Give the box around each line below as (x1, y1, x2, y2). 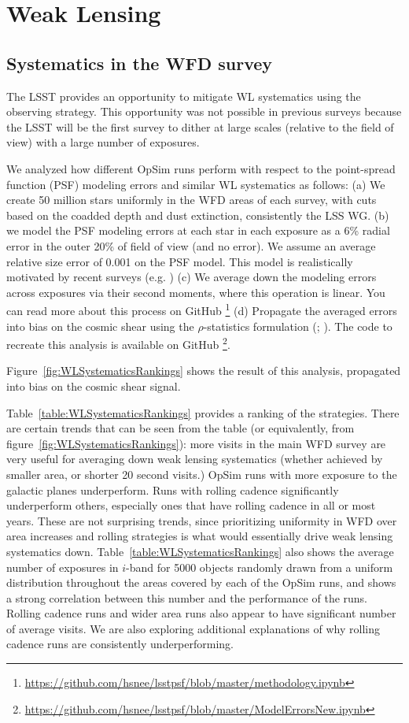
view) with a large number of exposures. (6, 134, 200, 150)
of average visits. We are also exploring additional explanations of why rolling (6, 620, 380, 636)
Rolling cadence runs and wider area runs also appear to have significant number (6, 605, 396, 621)
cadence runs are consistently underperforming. (6, 636, 234, 652)
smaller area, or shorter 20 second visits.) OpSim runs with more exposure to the (6, 465, 397, 482)
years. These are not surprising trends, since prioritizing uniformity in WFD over (6, 512, 397, 528)
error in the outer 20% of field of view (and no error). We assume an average (6, 237, 376, 254)
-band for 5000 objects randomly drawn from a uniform (126, 558, 393, 575)
